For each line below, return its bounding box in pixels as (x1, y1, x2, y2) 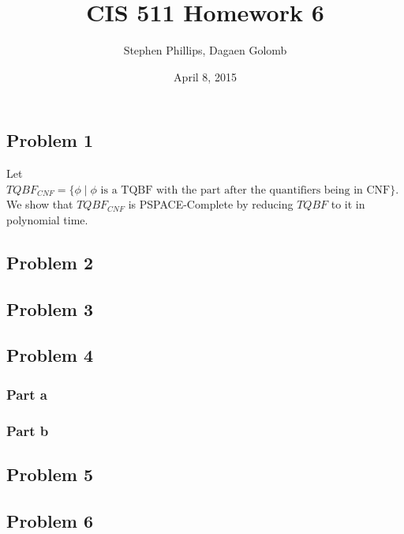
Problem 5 (6, 461, 93, 486)
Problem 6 (6, 508, 93, 532)
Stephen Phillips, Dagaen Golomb (123, 42, 287, 58)
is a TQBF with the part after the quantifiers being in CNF (100, 184, 391, 196)
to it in (331, 196, 365, 212)
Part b (6, 420, 49, 440)
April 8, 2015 (174, 68, 237, 85)
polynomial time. (6, 211, 88, 228)
